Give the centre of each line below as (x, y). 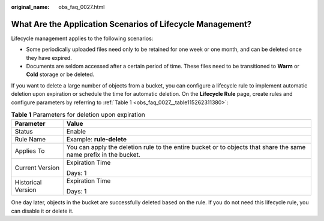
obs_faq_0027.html (82, 7)
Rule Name (30, 140)
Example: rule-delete (97, 140)
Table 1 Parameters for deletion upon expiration (78, 115)
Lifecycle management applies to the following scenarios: (82, 38)
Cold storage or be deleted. (60, 74)
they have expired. (49, 57)
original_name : (30, 7)
